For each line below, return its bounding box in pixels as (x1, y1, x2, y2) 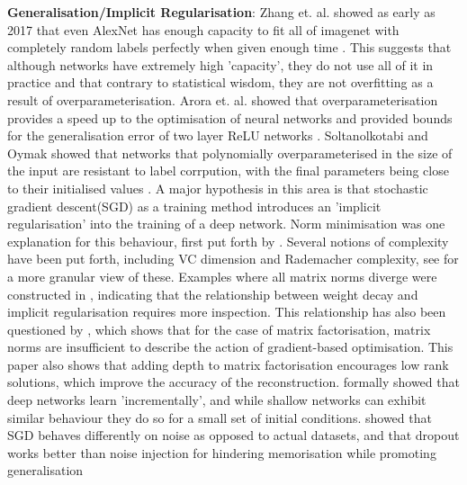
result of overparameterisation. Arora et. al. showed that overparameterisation (7, 90, 438, 109)
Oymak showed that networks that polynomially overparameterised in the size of (7, 143, 453, 162)
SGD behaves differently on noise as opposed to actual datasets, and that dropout (7, 426, 460, 445)
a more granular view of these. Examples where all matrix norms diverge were (7, 266, 437, 285)
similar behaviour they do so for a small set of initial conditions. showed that (7, 408, 432, 427)
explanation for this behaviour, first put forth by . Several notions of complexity (7, 231, 449, 250)
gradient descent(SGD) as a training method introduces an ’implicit (7, 196, 382, 215)
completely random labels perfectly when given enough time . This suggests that (7, 38, 452, 57)
